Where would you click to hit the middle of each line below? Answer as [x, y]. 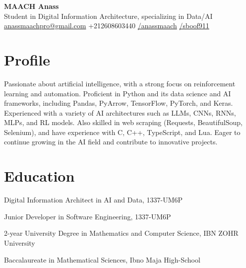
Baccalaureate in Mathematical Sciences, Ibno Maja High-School [102, 259]
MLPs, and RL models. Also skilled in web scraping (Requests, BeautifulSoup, [123, 122]
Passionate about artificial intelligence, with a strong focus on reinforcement [120, 83]
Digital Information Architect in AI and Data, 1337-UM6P [93, 200]
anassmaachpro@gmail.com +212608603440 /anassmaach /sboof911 [107, 26]
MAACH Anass [31, 6]
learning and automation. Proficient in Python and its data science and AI [118, 93]
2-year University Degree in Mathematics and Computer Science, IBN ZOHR [121, 233]
